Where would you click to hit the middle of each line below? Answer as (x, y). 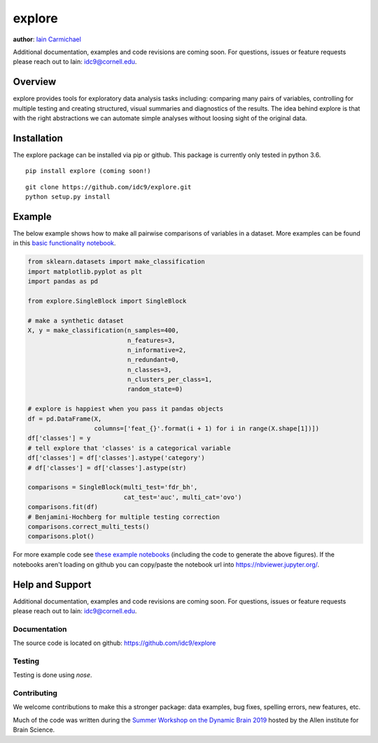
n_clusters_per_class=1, (170, 380)
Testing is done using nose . (52, 675)
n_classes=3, (149, 369)
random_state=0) (155, 389)
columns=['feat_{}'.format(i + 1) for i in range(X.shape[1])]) (207, 429)
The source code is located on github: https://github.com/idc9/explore (114, 643)
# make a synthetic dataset (76, 320)
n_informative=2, (157, 350)
